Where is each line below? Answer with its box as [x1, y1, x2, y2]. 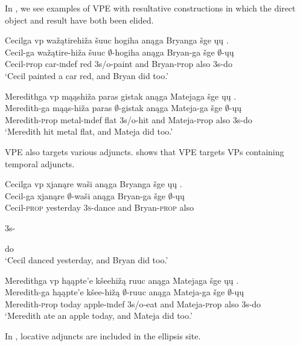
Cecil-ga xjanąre [5, 189, 65, 202]
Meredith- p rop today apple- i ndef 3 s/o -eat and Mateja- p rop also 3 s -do [5, 297, 261, 310]
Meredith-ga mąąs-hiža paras [5, 101, 112, 114]
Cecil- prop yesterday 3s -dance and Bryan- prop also [5, 201, 194, 214]
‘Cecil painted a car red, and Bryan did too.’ [5, 69, 168, 82]
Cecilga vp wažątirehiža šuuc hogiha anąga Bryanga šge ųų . [5, 34, 229, 46]
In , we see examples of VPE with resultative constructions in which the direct [5, 2, 296, 14]
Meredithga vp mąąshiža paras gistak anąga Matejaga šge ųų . [5, 89, 237, 102]
